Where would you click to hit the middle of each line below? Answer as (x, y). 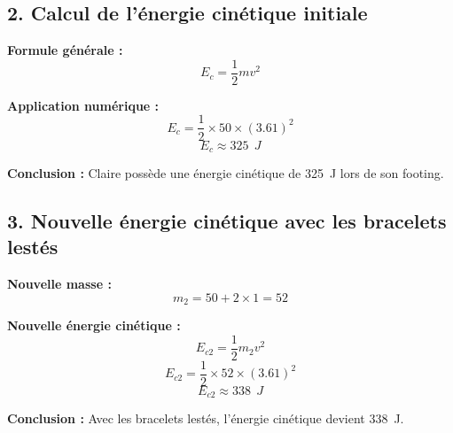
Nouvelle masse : (59, 284)
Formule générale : (65, 50)
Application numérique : (83, 105)
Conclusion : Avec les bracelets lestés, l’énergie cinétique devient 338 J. (206, 418)
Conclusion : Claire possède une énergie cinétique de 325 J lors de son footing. (226, 172)
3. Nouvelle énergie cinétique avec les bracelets (227, 220)
